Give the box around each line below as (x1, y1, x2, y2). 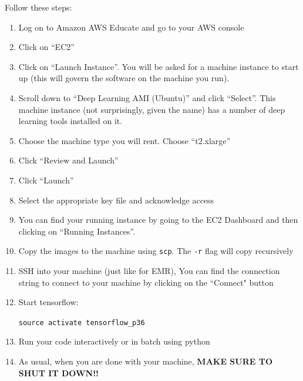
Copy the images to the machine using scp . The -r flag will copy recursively (18, 245, 294, 257)
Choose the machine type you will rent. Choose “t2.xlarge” (18, 134, 231, 146)
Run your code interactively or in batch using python (18, 335, 210, 347)
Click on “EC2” (18, 41, 75, 53)
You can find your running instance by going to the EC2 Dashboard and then (18, 213, 298, 226)
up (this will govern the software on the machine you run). (18, 72, 230, 84)
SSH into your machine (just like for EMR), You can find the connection (18, 264, 280, 276)
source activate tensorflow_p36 (18, 318, 145, 327)
